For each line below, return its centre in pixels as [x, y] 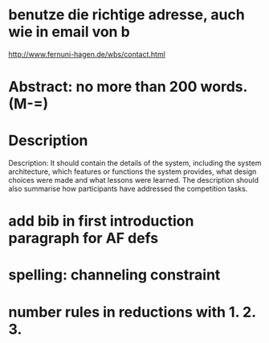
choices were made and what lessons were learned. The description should [134, 180]
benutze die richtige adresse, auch [126, 15]
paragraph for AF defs [84, 238]
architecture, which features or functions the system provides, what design [132, 171]
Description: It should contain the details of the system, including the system [135, 163]
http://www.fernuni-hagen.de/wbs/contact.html [87, 54]
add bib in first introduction [101, 221]
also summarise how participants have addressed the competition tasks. [128, 189]
